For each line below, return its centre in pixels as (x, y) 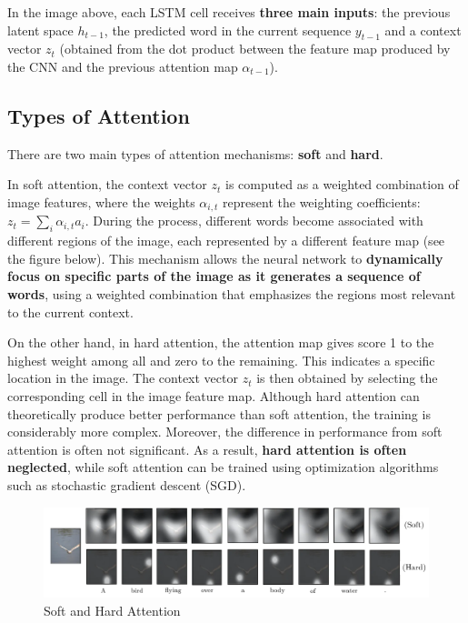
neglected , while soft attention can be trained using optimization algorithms (223, 467)
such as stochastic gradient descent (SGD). (127, 484)
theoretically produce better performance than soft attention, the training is (219, 413)
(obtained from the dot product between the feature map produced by (255, 49)
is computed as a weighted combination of (342, 184)
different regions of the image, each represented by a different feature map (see (226, 241)
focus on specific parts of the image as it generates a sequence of (214, 276)
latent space (40, 30)
